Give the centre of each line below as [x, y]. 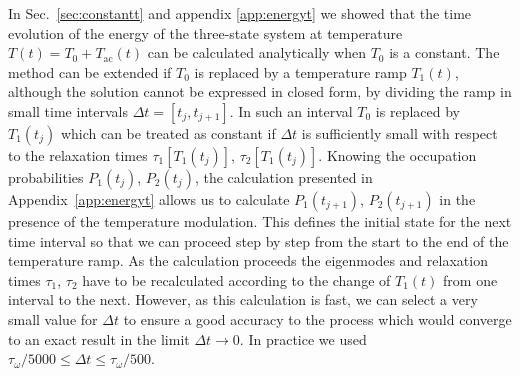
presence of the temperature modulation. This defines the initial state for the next [260, 220]
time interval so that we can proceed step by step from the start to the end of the [258, 240]
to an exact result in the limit [99, 338]
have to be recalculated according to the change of [236, 279]
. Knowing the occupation [397, 154]
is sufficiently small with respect [399, 132]
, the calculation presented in [283, 176]
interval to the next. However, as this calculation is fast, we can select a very [243, 299]
